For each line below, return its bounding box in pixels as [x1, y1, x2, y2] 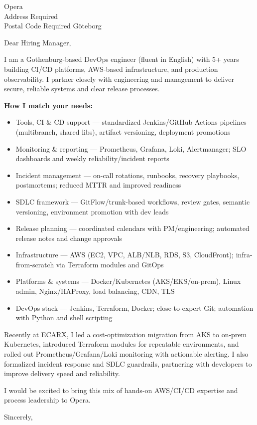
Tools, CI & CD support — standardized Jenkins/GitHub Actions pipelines [15, 117, 247, 127]
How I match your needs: [4, 100, 93, 110]
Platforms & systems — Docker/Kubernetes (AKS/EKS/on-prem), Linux [15, 276, 241, 286]
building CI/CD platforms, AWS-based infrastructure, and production [4, 63, 218, 74]
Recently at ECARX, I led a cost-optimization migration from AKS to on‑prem [4, 329, 247, 339]
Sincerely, [4, 412, 33, 422]
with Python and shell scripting [15, 312, 113, 323]
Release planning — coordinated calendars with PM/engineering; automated [15, 223, 250, 233]
